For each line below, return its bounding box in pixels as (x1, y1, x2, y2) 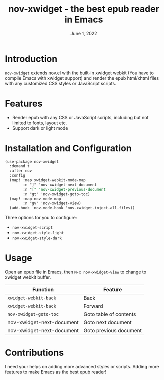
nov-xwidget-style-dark (12, 236, 62, 241)
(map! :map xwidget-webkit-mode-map (9, 178, 86, 183)
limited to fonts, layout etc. (12, 120, 67, 126)
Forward (83, 303, 103, 310)
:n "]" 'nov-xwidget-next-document (23, 182, 97, 187)
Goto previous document (83, 327, 142, 334)
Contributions (5, 347, 64, 358)
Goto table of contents (83, 311, 136, 318)
